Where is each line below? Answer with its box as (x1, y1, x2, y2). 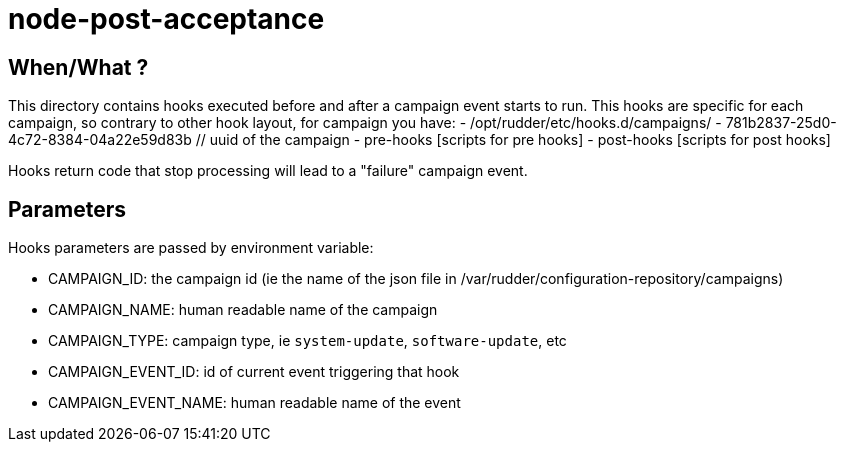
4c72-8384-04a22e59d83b (8, 131, 192, 149)
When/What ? (8, 54, 149, 80)
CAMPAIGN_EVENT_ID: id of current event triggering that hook (48, 363, 460, 381)
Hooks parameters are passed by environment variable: (8, 239, 374, 257)
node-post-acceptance (8, 2, 325, 36)
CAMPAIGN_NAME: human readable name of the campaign (48, 301, 438, 319)
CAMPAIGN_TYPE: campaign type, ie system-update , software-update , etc (48, 332, 567, 350)
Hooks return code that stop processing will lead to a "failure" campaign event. (8, 162, 528, 180)
